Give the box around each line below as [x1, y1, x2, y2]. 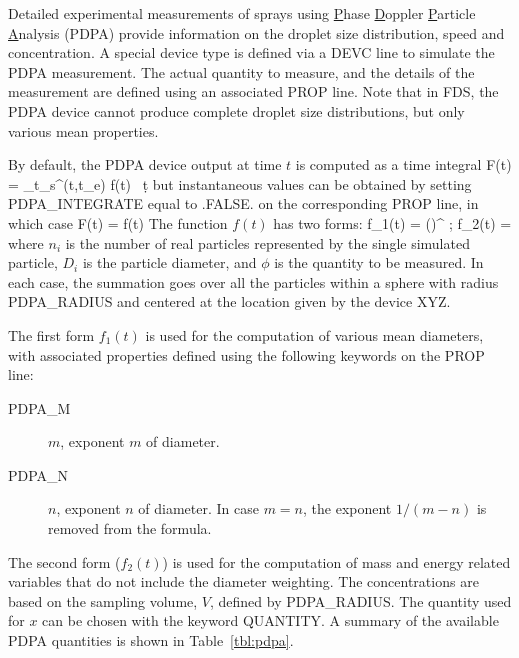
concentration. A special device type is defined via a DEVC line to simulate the [8, 42, 495, 63]
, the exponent [303, 498, 392, 519]
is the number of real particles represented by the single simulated [65, 232, 470, 253]
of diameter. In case [138, 498, 259, 519]
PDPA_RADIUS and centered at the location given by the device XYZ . [8, 291, 451, 312]
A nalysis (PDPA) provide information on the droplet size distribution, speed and [8, 22, 505, 43]
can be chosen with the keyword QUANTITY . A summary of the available [42, 610, 499, 631]
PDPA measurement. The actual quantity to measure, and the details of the [8, 61, 475, 82]
